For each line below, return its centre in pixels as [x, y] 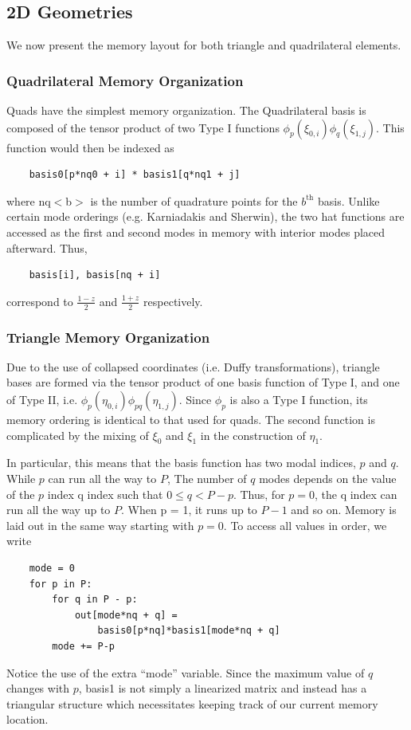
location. [27, 719]
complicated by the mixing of [78, 435]
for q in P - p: [95, 600]
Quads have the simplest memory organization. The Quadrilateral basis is [186, 110]
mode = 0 [52, 568]
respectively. [173, 301]
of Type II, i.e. [42, 399]
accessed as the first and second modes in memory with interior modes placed [196, 232]
